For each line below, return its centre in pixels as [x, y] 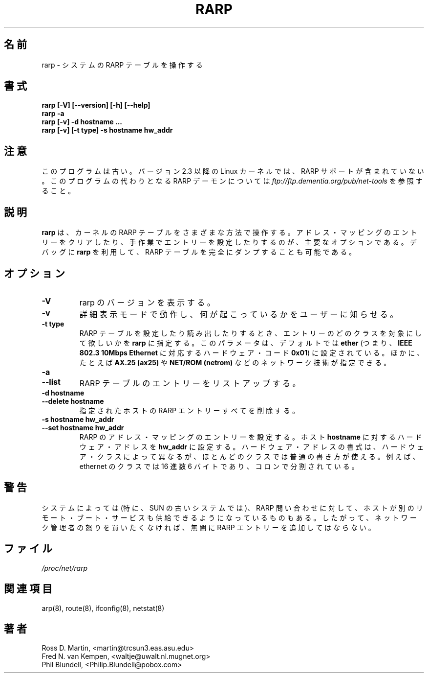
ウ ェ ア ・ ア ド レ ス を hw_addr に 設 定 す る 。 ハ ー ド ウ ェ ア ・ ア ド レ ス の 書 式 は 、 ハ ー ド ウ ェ [252, 446]
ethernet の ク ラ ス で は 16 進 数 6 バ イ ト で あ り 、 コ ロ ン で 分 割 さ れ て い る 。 [219, 466]
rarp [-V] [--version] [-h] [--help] [96, 105]
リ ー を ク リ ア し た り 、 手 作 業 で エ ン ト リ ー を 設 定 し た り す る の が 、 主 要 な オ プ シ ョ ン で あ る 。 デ [229, 242]
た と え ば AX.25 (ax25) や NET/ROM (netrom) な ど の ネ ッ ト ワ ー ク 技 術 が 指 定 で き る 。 [235, 362]
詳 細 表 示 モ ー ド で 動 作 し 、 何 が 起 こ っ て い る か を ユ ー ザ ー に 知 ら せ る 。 [239, 314]
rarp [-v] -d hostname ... [82, 122]
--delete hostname [73, 401]
